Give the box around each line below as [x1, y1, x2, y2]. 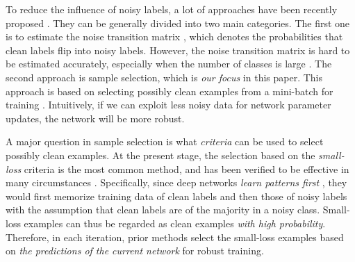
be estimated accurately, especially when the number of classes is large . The [6, 56, 332, 71]
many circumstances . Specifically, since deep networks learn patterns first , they [6, 175, 347, 190]
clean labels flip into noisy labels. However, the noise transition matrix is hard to [6, 42, 350, 57]
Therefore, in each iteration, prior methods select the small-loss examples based [6, 229, 344, 244]
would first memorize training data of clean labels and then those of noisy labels [6, 188, 347, 203]
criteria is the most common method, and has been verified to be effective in [24, 161, 349, 176]
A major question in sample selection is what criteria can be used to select [6, 134, 324, 149]
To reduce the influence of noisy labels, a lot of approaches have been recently [6, 2, 338, 16]
